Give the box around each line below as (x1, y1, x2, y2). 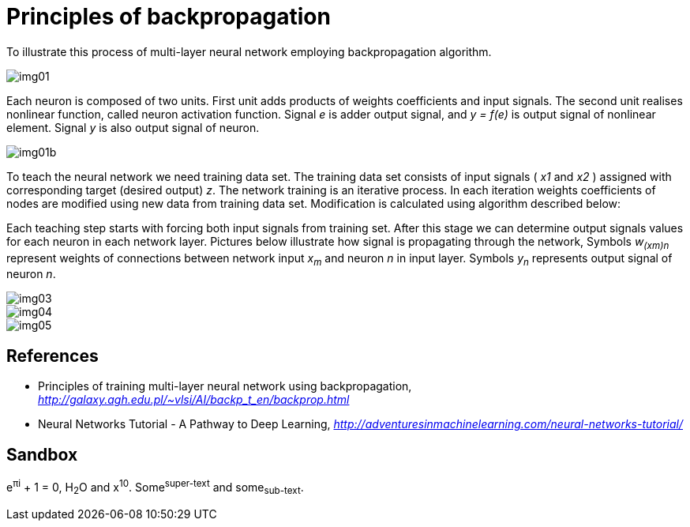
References (6, 345, 99, 366)
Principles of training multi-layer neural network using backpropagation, (38, 379, 412, 393)
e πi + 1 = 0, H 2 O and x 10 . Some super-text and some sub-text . (6, 478, 304, 497)
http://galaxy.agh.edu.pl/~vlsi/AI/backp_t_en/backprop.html (38, 393, 350, 407)
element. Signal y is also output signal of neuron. (6, 120, 260, 134)
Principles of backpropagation (6, 3, 331, 30)
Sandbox (6, 444, 78, 465)
